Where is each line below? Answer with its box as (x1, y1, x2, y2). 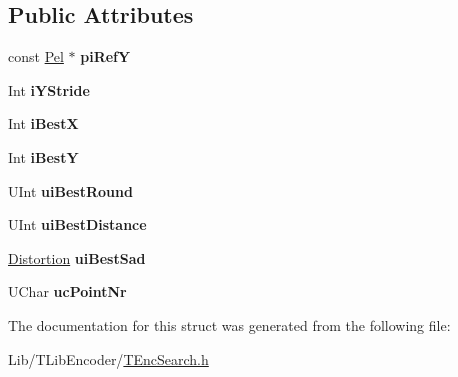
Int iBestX (8, 113, 79, 134)
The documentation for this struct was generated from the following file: (8, 314, 451, 335)
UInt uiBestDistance (8, 214, 147, 235)
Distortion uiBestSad (8, 247, 146, 268)
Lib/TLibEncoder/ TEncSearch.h (8, 348, 209, 369)
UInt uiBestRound (8, 180, 133, 201)
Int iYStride (8, 79, 90, 100)
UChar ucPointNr (8, 281, 127, 302)
